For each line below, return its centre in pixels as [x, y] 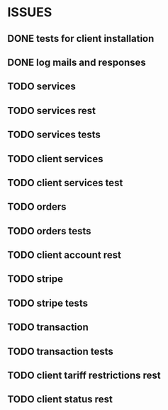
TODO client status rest [60, 400]
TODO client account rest [65, 255]
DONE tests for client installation [81, 39]
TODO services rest [51, 110]
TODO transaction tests [60, 351]
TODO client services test [65, 182]
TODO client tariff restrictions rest [84, 376]
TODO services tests [54, 135]
